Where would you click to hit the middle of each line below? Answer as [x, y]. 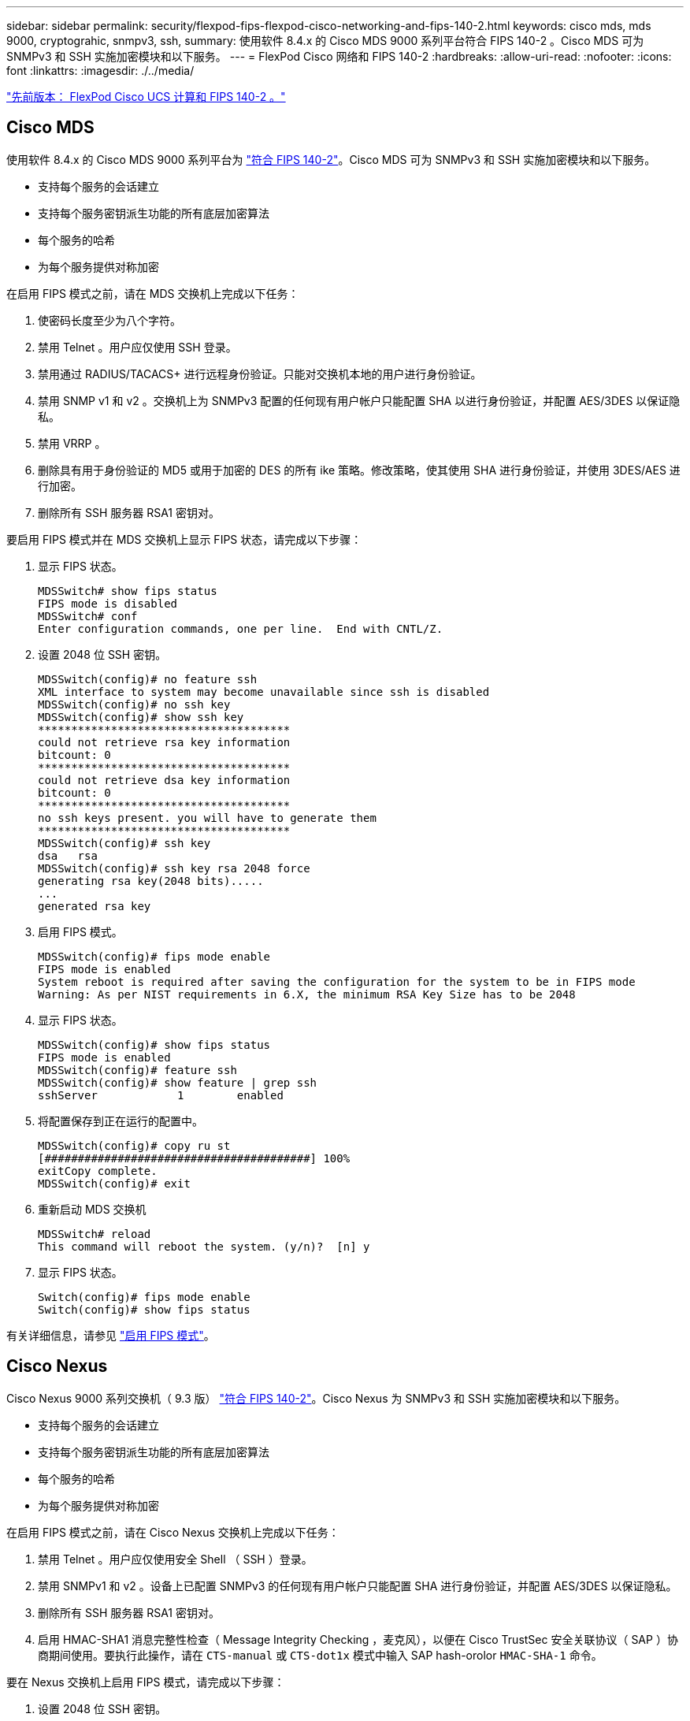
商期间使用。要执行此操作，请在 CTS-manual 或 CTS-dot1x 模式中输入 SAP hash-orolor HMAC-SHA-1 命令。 [320, 1655]
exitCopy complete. [98, 1171]
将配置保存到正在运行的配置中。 [121, 1121]
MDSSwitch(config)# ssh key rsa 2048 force [174, 868]
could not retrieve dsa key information [164, 780]
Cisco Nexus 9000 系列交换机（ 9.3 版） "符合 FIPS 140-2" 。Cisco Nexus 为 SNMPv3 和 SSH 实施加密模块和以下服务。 [316, 1398]
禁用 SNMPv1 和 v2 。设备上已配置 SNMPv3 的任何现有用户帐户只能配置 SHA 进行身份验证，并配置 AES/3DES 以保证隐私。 [358, 1585]
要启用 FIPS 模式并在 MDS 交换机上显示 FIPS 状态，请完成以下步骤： [184, 539]
